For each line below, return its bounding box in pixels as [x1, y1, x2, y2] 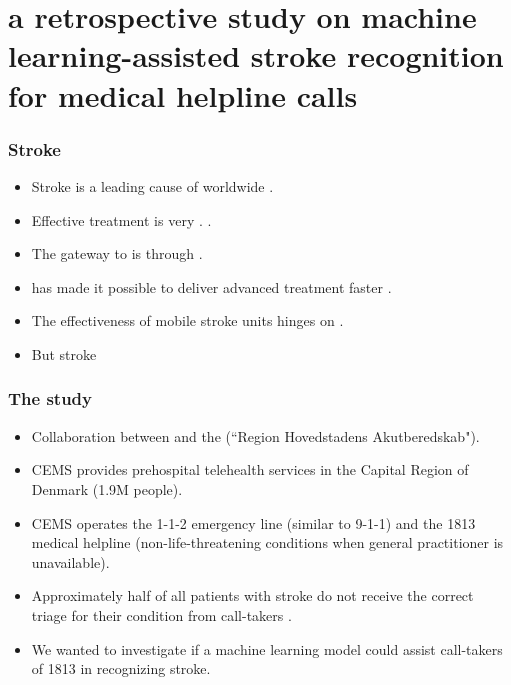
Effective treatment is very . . [31, 209, 212, 230]
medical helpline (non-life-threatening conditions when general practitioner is [31, 532, 504, 553]
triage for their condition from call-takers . [31, 604, 292, 625]
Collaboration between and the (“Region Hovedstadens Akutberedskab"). [31, 425, 480, 446]
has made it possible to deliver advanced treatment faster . [31, 276, 392, 297]
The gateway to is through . [31, 243, 203, 264]
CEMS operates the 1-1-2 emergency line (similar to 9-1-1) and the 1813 [31, 512, 476, 533]
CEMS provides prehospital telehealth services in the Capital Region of [31, 459, 469, 480]
